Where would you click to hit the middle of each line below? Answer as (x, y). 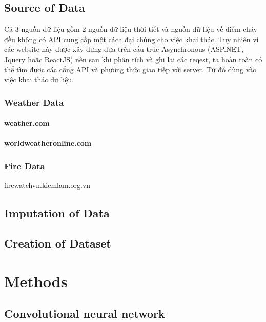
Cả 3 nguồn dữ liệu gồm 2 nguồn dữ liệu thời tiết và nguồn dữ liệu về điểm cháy (131, 29)
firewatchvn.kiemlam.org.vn (47, 185)
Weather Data (34, 102)
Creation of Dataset (58, 243)
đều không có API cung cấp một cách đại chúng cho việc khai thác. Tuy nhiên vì (131, 39)
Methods (36, 281)
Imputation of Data (57, 213)
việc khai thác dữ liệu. (39, 79)
